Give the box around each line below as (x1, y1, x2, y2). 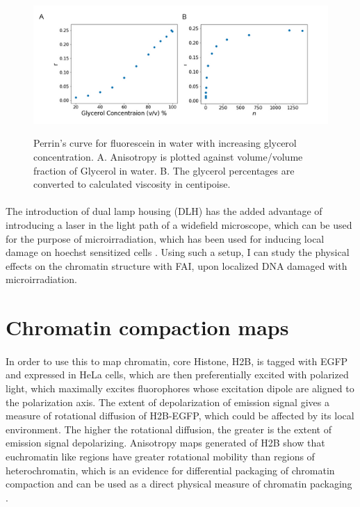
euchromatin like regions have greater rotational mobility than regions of (6, 449, 315, 463)
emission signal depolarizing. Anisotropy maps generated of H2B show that (6, 435, 325, 450)
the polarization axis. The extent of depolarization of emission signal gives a (6, 394, 329, 409)
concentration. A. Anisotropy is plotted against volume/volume (33, 149, 303, 163)
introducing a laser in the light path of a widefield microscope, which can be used (6, 217, 352, 232)
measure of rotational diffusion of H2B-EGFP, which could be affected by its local (6, 408, 354, 423)
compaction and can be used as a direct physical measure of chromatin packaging (6, 476, 352, 491)
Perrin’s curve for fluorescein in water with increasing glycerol (33, 136, 297, 150)
